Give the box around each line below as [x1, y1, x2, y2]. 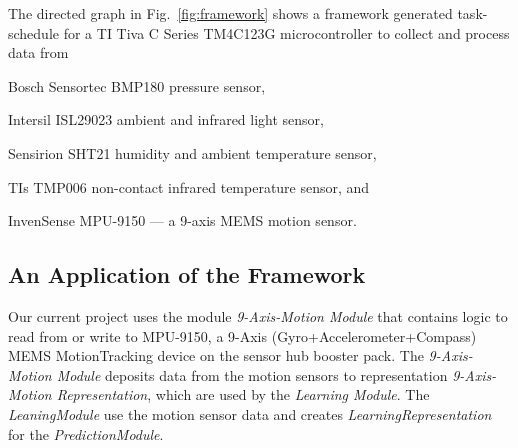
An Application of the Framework [8, 259, 366, 290]
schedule [8, 22, 60, 43]
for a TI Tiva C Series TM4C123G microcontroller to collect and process [63, 22, 510, 43]
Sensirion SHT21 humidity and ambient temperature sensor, [8, 142, 377, 163]
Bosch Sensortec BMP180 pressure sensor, [8, 75, 266, 96]
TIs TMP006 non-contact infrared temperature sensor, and [8, 176, 370, 197]
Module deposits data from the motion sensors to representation [56, 364, 448, 385]
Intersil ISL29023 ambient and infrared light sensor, [8, 109, 324, 130]
